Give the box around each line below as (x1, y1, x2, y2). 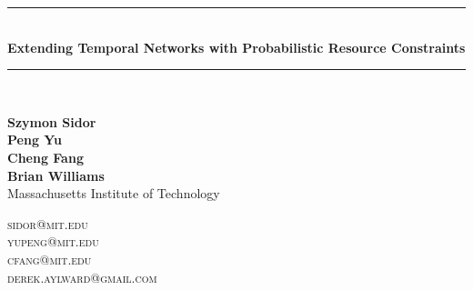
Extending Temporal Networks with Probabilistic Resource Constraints (7, 37, 466, 56)
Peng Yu (7, 130, 63, 149)
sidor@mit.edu (7, 214, 88, 233)
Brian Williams (7, 165, 105, 185)
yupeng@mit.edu (7, 232, 99, 251)
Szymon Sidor (7, 112, 96, 131)
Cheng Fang (7, 147, 84, 166)
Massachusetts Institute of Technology (7, 184, 220, 203)
